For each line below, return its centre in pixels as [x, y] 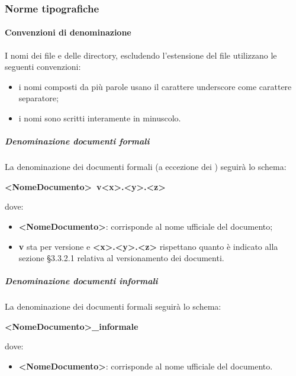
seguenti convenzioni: [43, 67]
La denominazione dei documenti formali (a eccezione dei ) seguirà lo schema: [146, 167]
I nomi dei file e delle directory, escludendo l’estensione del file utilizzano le [141, 55]
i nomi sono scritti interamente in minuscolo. [100, 118]
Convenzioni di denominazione [68, 32]
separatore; [38, 98]
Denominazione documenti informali [81, 281]
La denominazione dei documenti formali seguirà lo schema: [113, 306]
